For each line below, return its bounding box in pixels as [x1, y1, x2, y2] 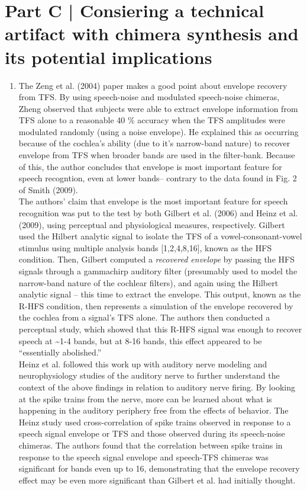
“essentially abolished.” [18, 346, 102, 358]
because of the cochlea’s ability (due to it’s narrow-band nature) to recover [18, 137, 290, 149]
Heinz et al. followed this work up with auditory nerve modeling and [18, 357, 267, 370]
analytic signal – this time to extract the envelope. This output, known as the [18, 288, 301, 300]
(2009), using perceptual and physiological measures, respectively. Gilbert [18, 218, 285, 230]
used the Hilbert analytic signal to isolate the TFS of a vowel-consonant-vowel [18, 230, 302, 242]
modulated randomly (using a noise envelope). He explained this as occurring [18, 125, 299, 137]
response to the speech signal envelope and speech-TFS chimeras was [18, 450, 269, 463]
